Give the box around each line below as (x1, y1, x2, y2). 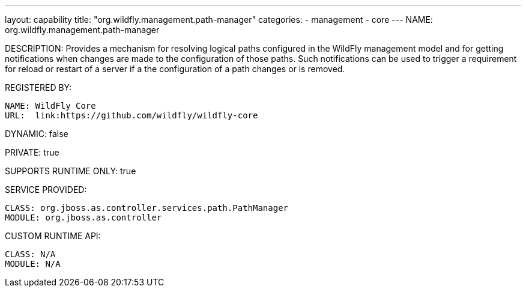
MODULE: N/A (5, 259, 61, 269)
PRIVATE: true (5, 147, 59, 157)
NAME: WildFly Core (5, 101, 96, 111)
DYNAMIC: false (5, 129, 68, 139)
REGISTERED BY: (5, 82, 72, 93)
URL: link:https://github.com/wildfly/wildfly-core (5, 111, 258, 120)
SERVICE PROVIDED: (5, 184, 87, 195)
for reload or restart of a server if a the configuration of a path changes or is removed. (5, 64, 345, 74)
